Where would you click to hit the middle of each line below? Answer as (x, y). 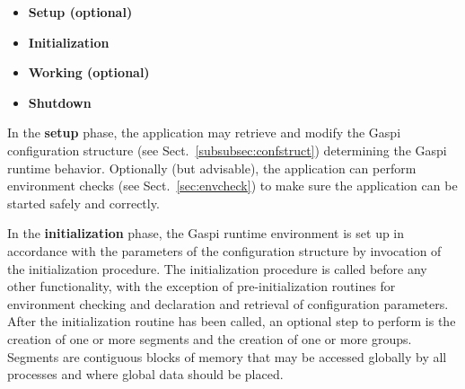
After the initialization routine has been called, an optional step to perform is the (232, 321)
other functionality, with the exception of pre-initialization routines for (202, 286)
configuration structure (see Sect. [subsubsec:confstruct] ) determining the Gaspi (227, 150)
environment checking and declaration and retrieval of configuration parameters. (228, 303)
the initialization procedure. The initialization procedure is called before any (217, 268)
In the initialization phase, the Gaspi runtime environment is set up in (206, 233)
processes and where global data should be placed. (145, 374)
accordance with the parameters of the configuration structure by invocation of (224, 250)
